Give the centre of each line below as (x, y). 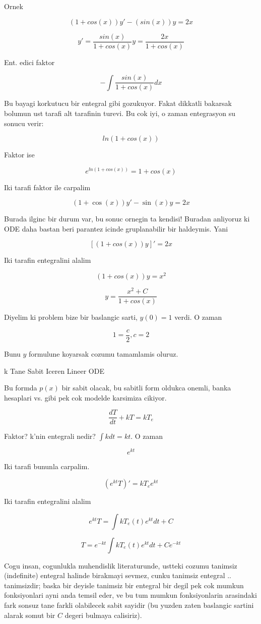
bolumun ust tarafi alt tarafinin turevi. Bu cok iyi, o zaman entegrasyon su (120, 113)
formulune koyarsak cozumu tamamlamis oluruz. (104, 353)
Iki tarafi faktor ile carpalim (47, 187)
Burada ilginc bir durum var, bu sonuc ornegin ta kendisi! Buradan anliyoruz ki (127, 219)
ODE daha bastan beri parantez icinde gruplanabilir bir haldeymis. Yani (116, 228)
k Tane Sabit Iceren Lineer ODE (54, 371)
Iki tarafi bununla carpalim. (47, 466)
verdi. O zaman (198, 317)
